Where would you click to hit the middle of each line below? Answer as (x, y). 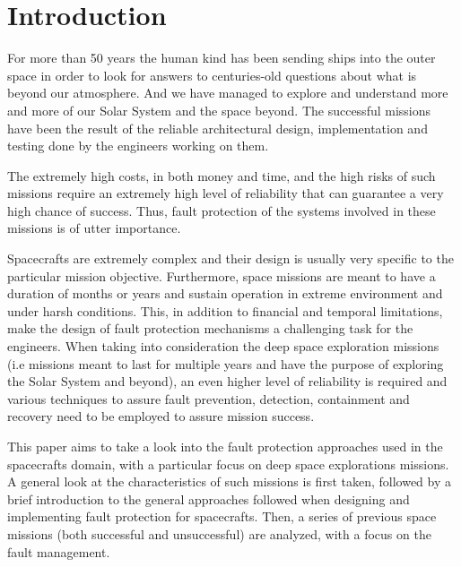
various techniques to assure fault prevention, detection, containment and (209, 398)
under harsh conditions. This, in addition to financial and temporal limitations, (225, 310)
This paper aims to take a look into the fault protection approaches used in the (225, 446)
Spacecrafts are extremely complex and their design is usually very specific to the (230, 258)
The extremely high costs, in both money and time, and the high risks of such (222, 175)
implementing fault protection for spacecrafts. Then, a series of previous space (222, 516)
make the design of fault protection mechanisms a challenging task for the (210, 328)
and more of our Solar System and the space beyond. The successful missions (219, 110)
